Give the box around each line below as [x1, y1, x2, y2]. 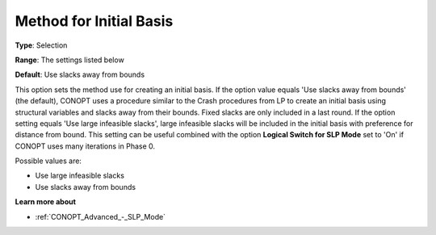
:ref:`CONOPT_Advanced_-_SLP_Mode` [35, 212, 166, 221]
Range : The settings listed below [15, 55, 124, 65]
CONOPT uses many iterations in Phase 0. [15, 141, 156, 151]
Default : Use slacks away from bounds [15, 69, 145, 80]
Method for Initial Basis [15, 12, 174, 30]
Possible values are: [15, 156, 82, 166]
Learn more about [15, 197, 77, 207]
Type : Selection [15, 40, 68, 50]
